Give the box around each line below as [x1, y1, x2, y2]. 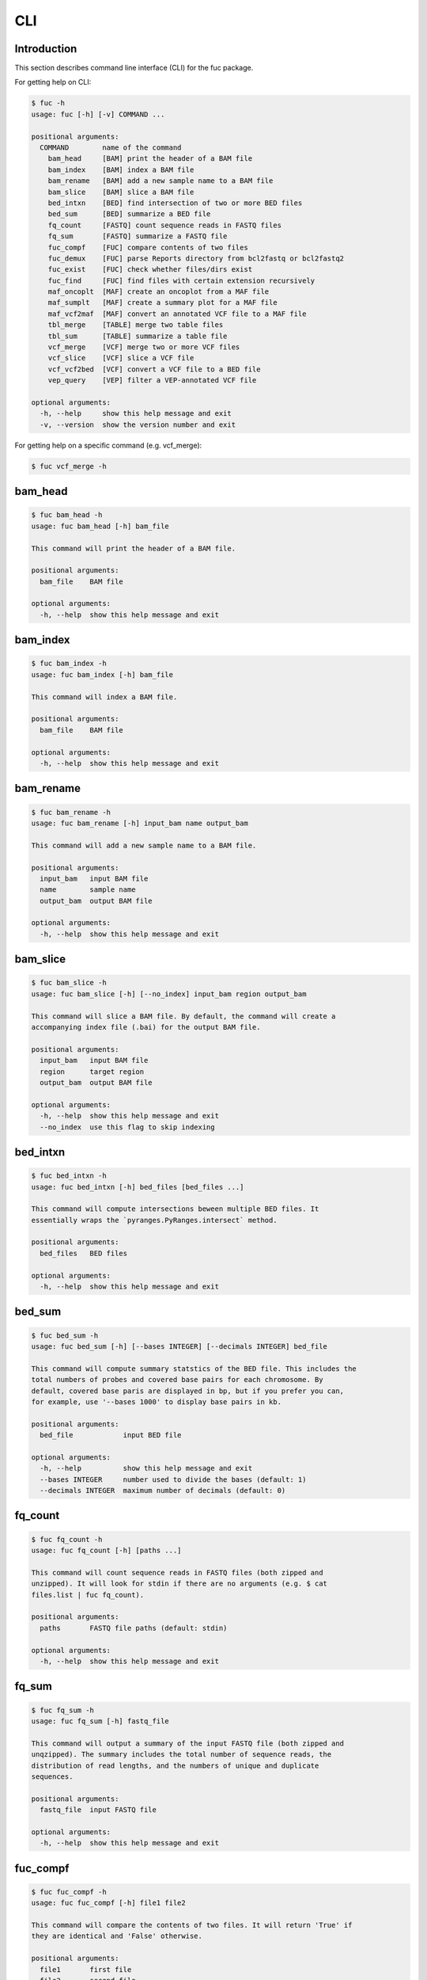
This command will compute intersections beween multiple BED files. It [31, 1205, 319, 1213]
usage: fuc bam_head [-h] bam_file [31, 521, 169, 531]
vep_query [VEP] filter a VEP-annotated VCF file [47, 376, 257, 385]
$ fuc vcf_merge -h [31, 462, 107, 470]
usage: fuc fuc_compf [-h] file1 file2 [31, 1898, 186, 1908]
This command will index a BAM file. [31, 692, 178, 701]
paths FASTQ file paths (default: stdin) [40, 1624, 228, 1632]
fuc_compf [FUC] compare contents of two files [47, 242, 248, 252]
